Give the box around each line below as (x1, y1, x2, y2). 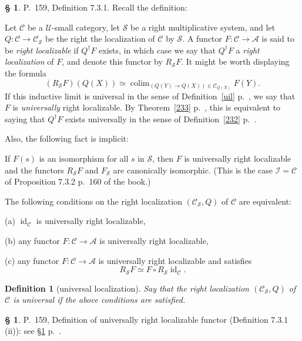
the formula (5, 66, 46, 79)
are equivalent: (239, 195, 291, 207)
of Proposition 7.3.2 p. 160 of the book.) (5, 175, 151, 188)
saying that (5, 112, 45, 125)
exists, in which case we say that (99, 44, 216, 56)
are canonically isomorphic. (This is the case (113, 163, 273, 176)
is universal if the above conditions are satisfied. (13, 293, 186, 306)
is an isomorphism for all (39, 152, 129, 165)
